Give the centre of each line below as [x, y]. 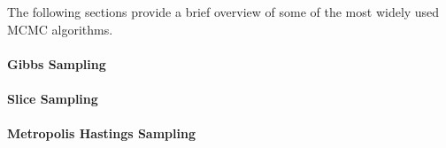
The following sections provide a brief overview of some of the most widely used [223, 12]
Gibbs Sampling [57, 63]
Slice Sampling [53, 98]
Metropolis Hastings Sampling [101, 133]
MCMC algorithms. [60, 29]
